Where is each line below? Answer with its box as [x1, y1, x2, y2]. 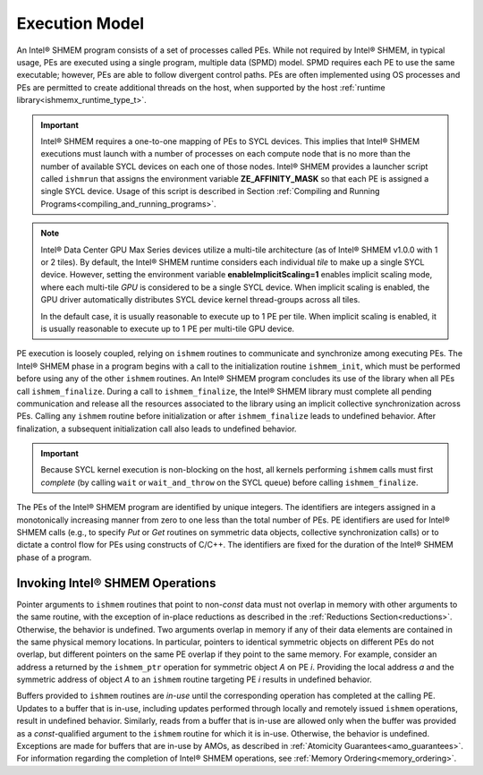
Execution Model [16, 13, 145, 33]
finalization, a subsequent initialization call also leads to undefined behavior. [16, 423, 297, 434]
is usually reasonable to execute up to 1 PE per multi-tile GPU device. [40, 323, 295, 334]
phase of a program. [16, 551, 92, 563]
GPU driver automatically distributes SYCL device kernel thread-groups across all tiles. [40, 294, 360, 305]
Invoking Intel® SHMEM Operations [16, 575, 216, 591]
